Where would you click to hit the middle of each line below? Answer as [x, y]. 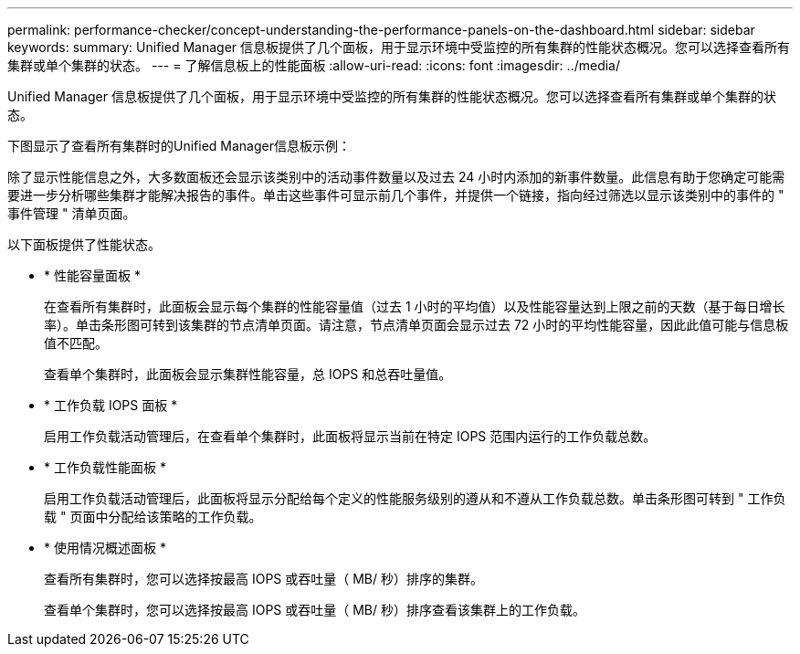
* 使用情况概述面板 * [105, 548]
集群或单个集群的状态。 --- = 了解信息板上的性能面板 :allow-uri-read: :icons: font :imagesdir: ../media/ [314, 65]
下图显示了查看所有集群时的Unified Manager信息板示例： [179, 146]
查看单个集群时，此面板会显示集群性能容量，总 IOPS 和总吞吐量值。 [248, 374]
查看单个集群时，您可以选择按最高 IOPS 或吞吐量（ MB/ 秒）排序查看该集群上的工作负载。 [315, 610]
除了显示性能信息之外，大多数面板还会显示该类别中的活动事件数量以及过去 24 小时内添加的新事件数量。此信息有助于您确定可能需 [396, 177]
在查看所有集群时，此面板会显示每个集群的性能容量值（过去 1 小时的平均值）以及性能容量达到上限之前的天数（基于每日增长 [415, 306]
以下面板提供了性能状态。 [84, 244]
